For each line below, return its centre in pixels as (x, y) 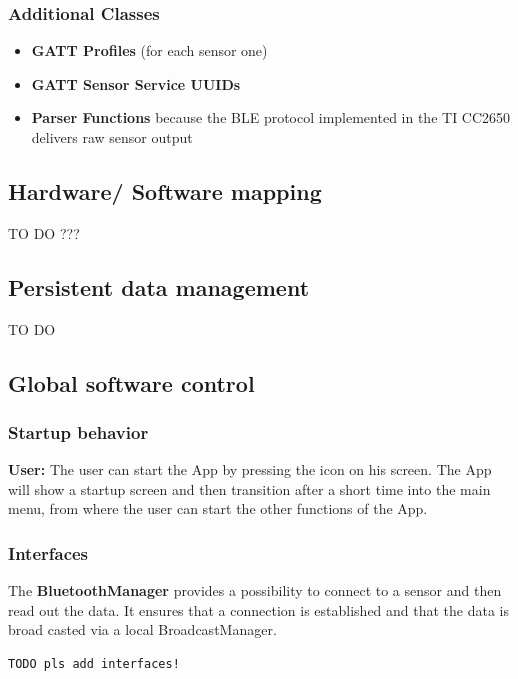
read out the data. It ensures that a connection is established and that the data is (259, 609)
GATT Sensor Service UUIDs (136, 83)
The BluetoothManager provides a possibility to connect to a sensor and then (255, 590)
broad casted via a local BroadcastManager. (142, 629)
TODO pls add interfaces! (94, 663)
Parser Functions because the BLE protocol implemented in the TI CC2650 (271, 117)
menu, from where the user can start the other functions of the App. (218, 508)
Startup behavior (78, 431)
